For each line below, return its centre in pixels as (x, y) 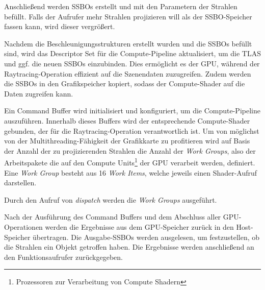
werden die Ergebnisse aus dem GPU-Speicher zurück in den (139, 226)
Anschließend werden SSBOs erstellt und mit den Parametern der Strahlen (121, 6)
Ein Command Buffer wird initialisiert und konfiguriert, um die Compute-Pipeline (132, 111)
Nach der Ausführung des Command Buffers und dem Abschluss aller (113, 217)
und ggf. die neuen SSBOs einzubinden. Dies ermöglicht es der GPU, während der (132, 63)
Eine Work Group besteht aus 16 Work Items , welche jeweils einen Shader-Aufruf (131, 172)
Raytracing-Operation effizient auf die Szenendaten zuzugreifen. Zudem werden (128, 73)
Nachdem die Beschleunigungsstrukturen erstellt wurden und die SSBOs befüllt (128, 43)
